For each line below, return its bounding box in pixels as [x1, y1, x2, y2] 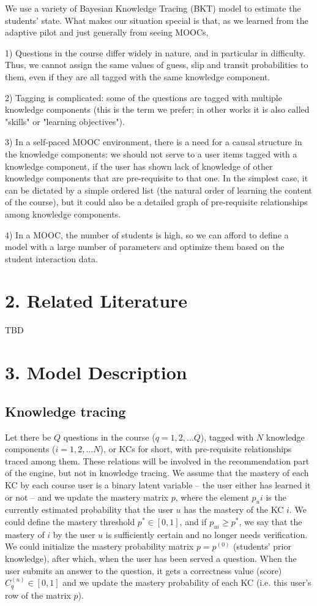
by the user [53, 528, 95, 540]
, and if [179, 515, 207, 528]
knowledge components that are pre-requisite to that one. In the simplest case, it [5, 172, 308, 184]
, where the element [175, 490, 249, 503]
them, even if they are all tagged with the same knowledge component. [5, 70, 270, 83]
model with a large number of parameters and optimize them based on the [5, 240, 285, 253]
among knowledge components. [5, 207, 121, 220]
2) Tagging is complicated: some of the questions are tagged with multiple [5, 91, 282, 104]
